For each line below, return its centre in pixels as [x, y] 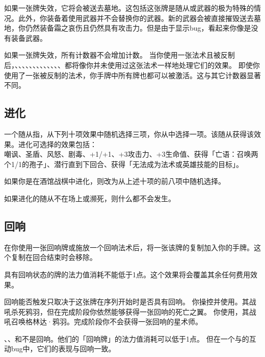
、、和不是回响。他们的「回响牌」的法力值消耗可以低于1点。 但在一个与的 [127, 338]
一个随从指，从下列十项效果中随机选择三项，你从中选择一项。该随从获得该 [129, 134]
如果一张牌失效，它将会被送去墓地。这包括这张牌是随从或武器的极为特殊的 [129, 8]
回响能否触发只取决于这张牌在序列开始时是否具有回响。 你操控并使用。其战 [130, 302]
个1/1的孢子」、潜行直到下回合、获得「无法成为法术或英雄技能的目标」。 [124, 164]
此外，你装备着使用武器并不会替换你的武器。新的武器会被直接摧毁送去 [136, 18]
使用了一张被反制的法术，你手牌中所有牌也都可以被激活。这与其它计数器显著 [132, 75]
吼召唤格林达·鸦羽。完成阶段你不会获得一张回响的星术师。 [103, 322]
